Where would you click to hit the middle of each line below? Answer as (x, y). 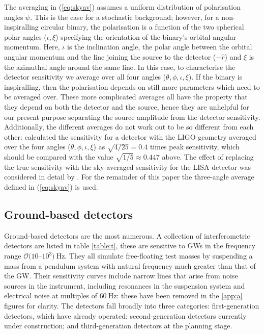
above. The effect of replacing (208, 157)
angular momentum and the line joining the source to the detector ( (110, 56)
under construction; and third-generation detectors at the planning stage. (118, 326)
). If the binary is (215, 77)
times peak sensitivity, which (195, 147)
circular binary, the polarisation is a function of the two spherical (142, 27)
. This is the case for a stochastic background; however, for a (125, 17)
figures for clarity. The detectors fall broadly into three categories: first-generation (132, 305)
